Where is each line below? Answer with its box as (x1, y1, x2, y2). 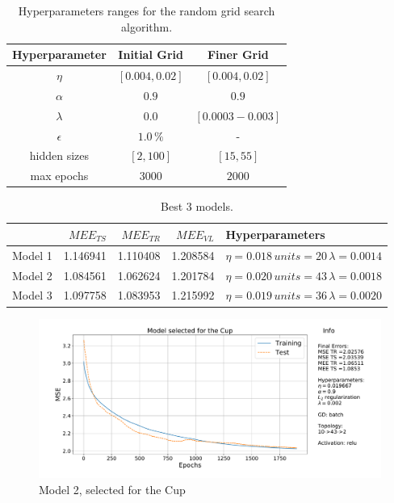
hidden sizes (29, 147, 90, 164)
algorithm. (121, 18, 173, 35)
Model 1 (12, 246, 52, 263)
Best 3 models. (161, 198, 233, 215)
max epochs (30, 167, 89, 184)
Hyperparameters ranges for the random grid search (18, 2, 275, 19)
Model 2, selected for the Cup (39, 480, 186, 497)
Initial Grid (118, 46, 183, 63)
